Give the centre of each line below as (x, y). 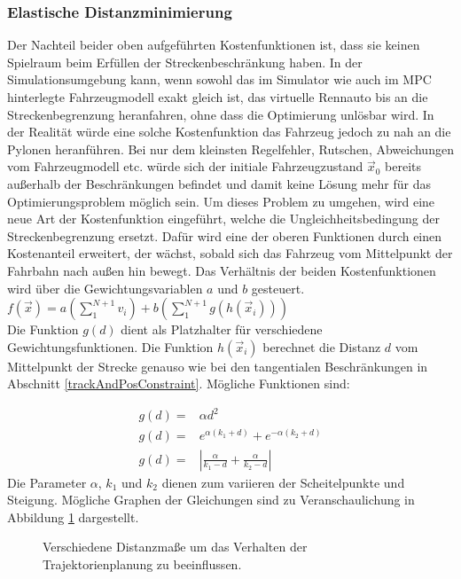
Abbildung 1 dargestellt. (73, 516)
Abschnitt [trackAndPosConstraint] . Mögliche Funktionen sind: (179, 383)
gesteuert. (278, 288)
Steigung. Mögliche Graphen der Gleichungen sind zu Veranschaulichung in (211, 500)
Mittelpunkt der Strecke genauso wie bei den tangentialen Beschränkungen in (218, 366)
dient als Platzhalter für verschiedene (222, 329)
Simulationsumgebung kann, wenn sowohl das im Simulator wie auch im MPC (219, 79)
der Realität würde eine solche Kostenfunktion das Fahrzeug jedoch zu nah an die (229, 132)
